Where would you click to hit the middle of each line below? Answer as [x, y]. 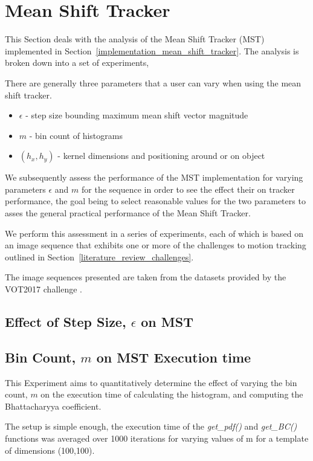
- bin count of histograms [76, 135]
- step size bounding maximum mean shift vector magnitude [137, 115]
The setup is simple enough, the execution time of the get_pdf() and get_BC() [151, 426]
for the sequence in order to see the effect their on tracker [188, 189]
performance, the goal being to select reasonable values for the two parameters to [155, 201]
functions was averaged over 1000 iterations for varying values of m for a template [157, 438]
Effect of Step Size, [66, 322]
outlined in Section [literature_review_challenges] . [99, 256]
